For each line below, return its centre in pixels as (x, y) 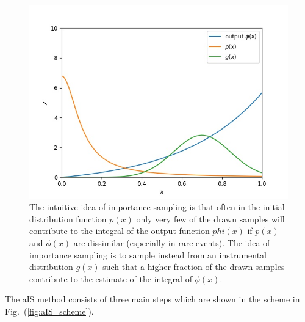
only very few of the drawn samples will (210, 218)
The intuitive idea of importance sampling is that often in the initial (157, 207)
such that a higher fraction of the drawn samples (194, 267)
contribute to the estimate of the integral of (111, 278)
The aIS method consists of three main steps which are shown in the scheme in (152, 299)
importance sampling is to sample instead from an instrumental (148, 254)
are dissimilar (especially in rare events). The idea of (172, 243)
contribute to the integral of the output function (120, 231)
